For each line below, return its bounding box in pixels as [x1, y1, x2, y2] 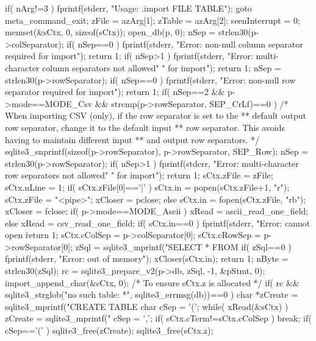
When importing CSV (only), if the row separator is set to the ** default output [5, 109, 306, 122]
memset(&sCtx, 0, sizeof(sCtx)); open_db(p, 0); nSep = [5, 26, 216, 38]
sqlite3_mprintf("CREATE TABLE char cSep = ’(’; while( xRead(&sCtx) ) [5, 300, 289, 312]
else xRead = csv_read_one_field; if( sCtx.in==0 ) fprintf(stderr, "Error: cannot [5, 216, 311, 229]
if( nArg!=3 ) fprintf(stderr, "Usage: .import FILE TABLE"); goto [5, 2, 252, 14]
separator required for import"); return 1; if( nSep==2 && [5, 85, 225, 98]
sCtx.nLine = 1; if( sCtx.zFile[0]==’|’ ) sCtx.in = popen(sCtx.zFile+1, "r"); [5, 180, 290, 193]
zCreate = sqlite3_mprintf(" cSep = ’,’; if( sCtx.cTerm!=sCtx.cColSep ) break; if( [5, 312, 312, 325]
